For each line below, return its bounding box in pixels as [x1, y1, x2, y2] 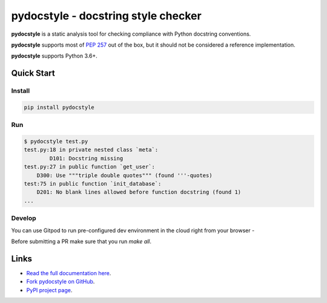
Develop [11, 214, 36, 223]
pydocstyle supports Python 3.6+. [11, 52, 98, 60]
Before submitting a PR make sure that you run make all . [11, 238, 151, 245]
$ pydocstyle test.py [24, 138, 88, 145]
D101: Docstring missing [49, 155, 124, 161]
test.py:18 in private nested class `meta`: [24, 146, 159, 154]
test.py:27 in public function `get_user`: [24, 163, 156, 171]
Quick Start [11, 68, 55, 79]
